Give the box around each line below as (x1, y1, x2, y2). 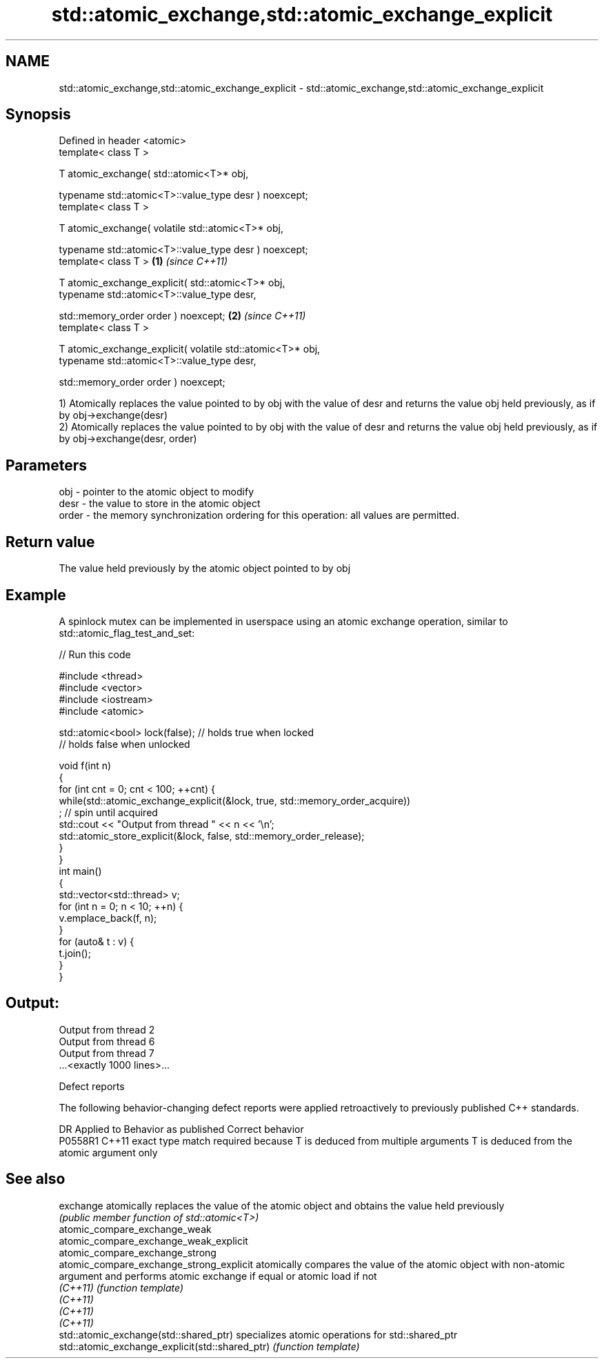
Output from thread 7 (59, 1047, 154, 1059)
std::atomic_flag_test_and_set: (59, 626, 195, 639)
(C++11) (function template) (59, 1281, 184, 1294)
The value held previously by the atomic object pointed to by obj (59, 562, 351, 575)
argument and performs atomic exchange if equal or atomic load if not (59, 1269, 377, 1282)
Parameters (6, 456, 87, 474)
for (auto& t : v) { (59, 935, 134, 947)
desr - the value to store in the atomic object (59, 497, 261, 510)
